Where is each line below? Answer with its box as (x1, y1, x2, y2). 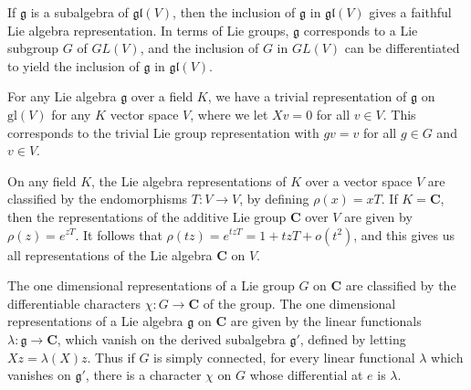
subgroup (7, 38, 59, 58)
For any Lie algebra (7, 87, 117, 106)
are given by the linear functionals (230, 311, 422, 331)
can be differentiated (344, 38, 460, 58)
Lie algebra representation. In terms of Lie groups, (7, 20, 289, 39)
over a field (131, 87, 194, 106)
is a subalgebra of (30, 3, 129, 21)
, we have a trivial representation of (207, 87, 407, 106)
